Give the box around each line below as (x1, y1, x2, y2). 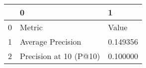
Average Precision (20, 36, 81, 47)
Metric (20, 21, 43, 33)
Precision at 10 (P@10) (20, 50, 100, 62)
